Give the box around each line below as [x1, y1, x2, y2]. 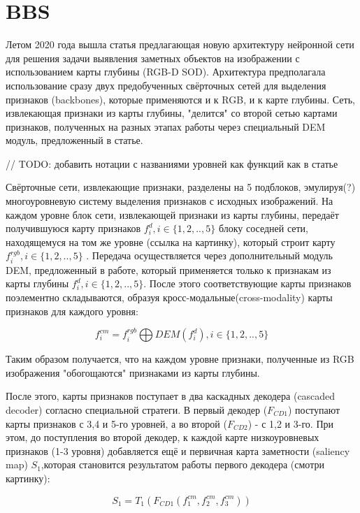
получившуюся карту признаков [6, 221, 141, 236]
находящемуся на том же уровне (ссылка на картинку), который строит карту [6, 234, 336, 249]
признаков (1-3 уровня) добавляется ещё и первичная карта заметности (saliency [6, 443, 350, 458]
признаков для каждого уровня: [6, 303, 138, 318]
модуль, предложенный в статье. [6, 133, 143, 147]
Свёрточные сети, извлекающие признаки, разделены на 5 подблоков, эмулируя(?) [6, 180, 356, 194]
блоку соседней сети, [218, 221, 308, 236]
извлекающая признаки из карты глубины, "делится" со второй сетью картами [6, 106, 338, 120]
